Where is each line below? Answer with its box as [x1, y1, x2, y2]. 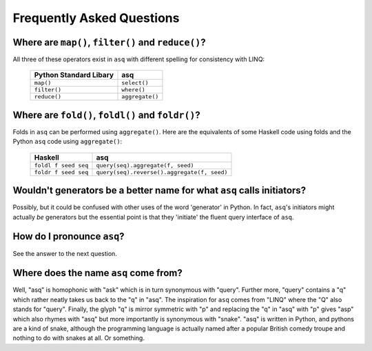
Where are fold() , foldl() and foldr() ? [12, 109, 201, 120]
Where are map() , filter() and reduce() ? [12, 36, 206, 48]
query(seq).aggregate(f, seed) [96, 162, 194, 169]
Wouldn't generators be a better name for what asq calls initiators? [12, 184, 307, 196]
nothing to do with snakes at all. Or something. [12, 334, 145, 342]
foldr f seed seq [34, 169, 89, 175]
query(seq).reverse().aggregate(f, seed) [96, 169, 228, 175]
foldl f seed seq [34, 162, 89, 169]
